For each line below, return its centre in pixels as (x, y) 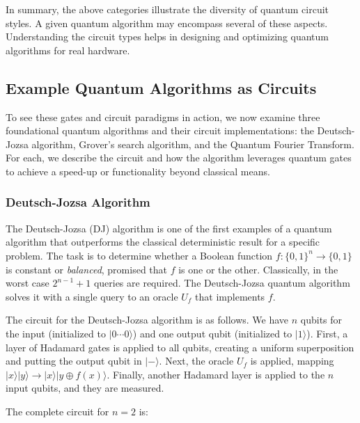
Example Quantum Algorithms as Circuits (161, 87)
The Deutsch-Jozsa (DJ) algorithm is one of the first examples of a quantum (169, 228)
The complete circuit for (57, 411)
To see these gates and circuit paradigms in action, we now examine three (163, 117)
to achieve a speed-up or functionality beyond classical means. (138, 171)
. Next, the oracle (196, 361)
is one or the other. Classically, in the (258, 269)
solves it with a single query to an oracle (92, 296)
